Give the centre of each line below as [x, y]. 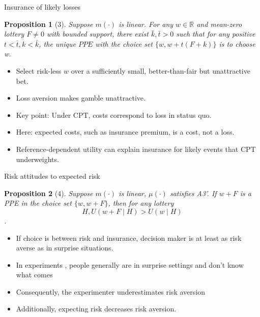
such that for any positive [216, 34]
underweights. [37, 159]
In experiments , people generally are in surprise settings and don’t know [130, 264]
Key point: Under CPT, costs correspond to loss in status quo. [114, 115]
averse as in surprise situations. [65, 248]
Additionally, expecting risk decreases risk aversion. [96, 309]
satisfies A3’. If [193, 193]
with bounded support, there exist [97, 34]
